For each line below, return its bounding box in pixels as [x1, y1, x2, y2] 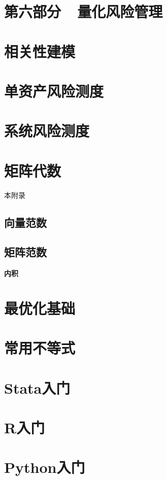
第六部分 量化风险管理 [4, 1, 163, 22]
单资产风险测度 [4, 80, 104, 101]
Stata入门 [4, 377, 71, 398]
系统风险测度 [4, 120, 90, 141]
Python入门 [4, 457, 85, 477]
